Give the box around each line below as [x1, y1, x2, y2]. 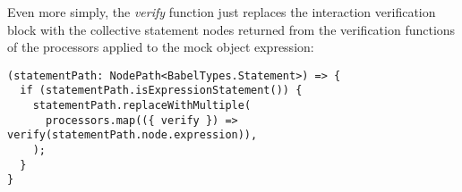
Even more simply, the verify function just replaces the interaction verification [7, 3, 436, 21]
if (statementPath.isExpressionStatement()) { [20, 84, 303, 97]
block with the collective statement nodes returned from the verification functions [7, 20, 456, 38]
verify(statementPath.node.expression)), [7, 129, 258, 142]
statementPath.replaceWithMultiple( [32, 99, 252, 113]
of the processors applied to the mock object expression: [7, 38, 314, 56]
